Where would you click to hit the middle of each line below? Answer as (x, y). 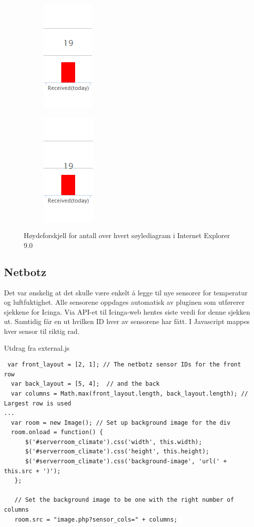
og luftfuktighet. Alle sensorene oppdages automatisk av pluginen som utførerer (125, 302)
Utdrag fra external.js (37, 347)
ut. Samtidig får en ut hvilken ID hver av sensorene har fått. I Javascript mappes (127, 321)
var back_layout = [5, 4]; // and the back (85, 384)
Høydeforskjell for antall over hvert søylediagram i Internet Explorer (127, 235)
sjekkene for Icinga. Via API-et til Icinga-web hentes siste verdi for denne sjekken (127, 311)
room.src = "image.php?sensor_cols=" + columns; (96, 519)
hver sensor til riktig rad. (42, 331)
